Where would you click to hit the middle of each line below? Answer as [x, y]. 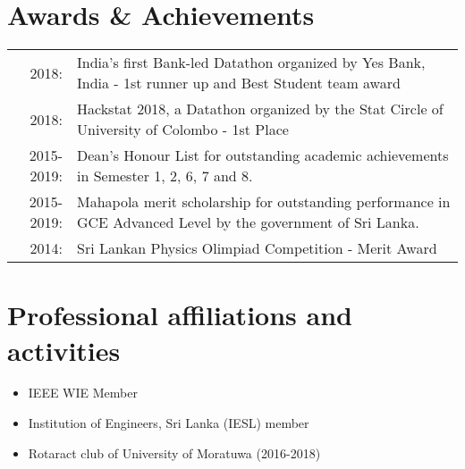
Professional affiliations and [180, 315]
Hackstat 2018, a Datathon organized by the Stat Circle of [260, 109]
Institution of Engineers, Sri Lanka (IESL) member [169, 423]
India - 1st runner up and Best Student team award [238, 83]
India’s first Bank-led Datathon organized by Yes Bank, [251, 63]
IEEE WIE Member [83, 393]
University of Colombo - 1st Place [182, 130]
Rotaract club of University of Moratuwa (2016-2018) [174, 452]
